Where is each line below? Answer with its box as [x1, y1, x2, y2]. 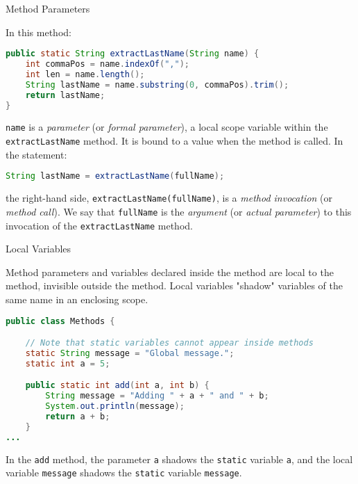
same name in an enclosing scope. [6, 291, 148, 306]
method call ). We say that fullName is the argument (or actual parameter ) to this [6, 204, 352, 218]
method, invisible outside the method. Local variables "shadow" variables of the [6, 278, 343, 293]
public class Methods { [6, 316, 115, 326]
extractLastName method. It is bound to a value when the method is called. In [6, 134, 343, 148]
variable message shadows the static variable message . [6, 465, 242, 480]
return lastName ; [25, 90, 105, 100]
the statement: [6, 147, 67, 161]
